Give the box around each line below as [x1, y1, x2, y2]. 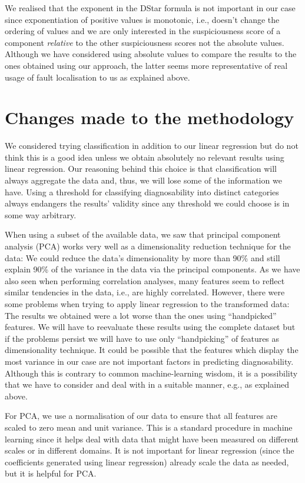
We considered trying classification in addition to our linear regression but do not [5, 139, 299, 152]
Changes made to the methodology [5, 105, 294, 129]
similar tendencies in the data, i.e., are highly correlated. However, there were [5, 286, 285, 298]
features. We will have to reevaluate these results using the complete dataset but [5, 321, 296, 333]
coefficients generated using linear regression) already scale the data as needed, [5, 455, 289, 468]
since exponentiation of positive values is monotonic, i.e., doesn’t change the [5, 13, 280, 25]
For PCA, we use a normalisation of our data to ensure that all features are [5, 409, 277, 422]
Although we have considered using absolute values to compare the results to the [5, 48, 297, 60]
